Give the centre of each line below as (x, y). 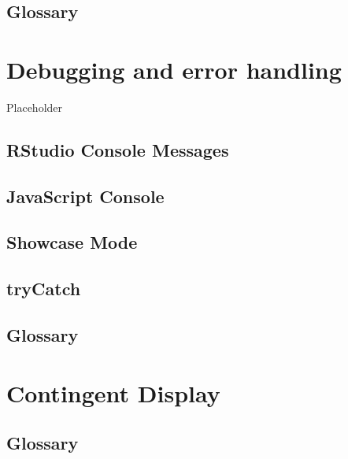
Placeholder (35, 107)
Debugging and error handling (174, 69)
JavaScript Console (85, 196)
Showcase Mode (72, 242)
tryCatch (44, 289)
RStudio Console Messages (118, 149)
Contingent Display (113, 392)
